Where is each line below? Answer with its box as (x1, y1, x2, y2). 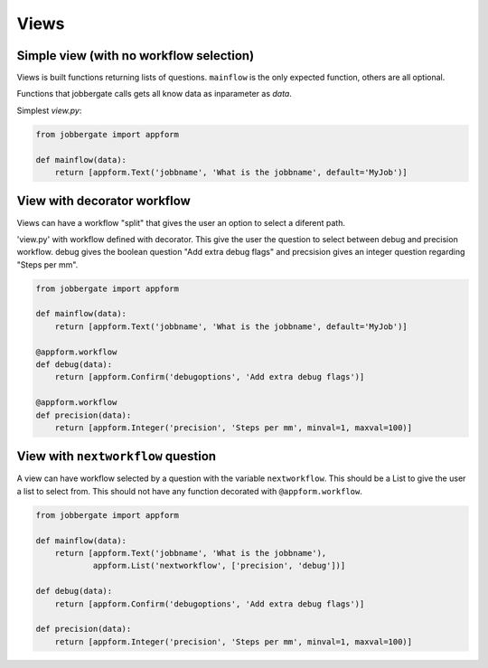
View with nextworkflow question (16, 448, 217, 465)
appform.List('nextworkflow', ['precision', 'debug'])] (92, 560, 346, 571)
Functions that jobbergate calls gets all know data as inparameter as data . (16, 89, 293, 99)
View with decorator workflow (16, 193, 192, 209)
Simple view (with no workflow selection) (16, 48, 255, 63)
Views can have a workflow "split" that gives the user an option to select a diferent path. (16, 217, 346, 228)
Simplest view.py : (16, 105, 82, 116)
